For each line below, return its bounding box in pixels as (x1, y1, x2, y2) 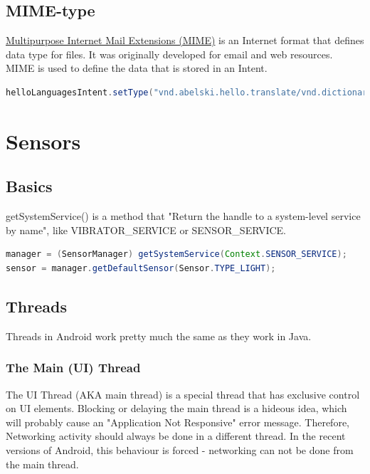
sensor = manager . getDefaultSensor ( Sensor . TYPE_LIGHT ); (6, 263, 276, 273)
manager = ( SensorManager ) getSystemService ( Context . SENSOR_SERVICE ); (6, 249, 347, 260)
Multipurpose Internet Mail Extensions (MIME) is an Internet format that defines (6, 33, 364, 48)
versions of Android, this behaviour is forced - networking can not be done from (6, 442, 354, 457)
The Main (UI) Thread (6, 359, 141, 376)
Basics (6, 175, 53, 197)
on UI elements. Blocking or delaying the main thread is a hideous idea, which (6, 401, 347, 416)
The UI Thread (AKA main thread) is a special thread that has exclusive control (6, 386, 360, 401)
